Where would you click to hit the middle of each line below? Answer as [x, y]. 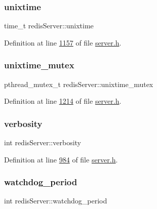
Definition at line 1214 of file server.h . [63, 101]
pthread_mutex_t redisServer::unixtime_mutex [79, 84]
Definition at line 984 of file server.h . [61, 159]
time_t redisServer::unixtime [49, 26]
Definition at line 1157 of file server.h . [63, 42]
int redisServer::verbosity [43, 142]
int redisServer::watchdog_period [56, 201]
